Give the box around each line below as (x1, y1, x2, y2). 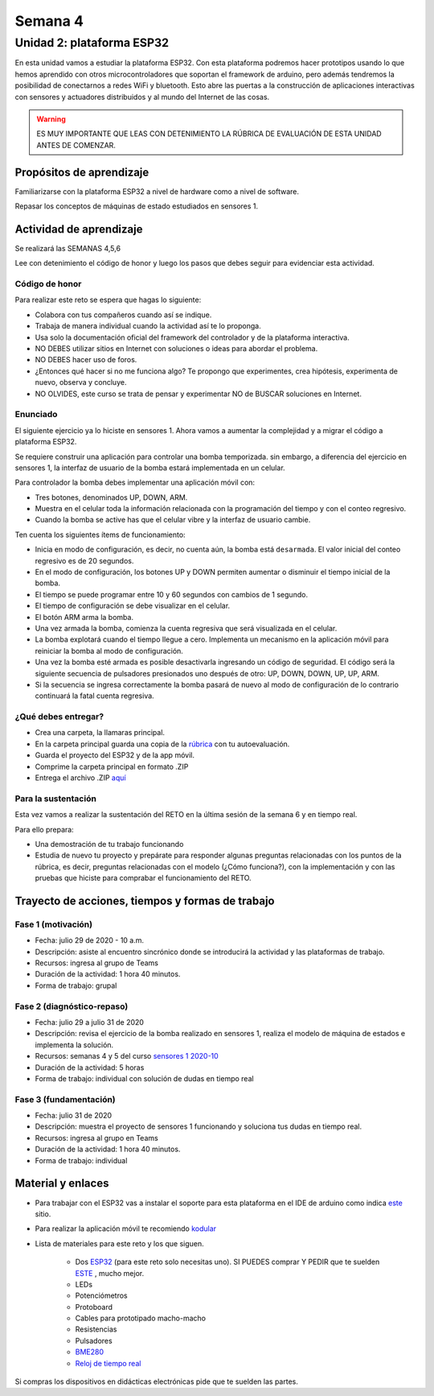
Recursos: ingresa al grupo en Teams (35, 1133, 158, 1142)
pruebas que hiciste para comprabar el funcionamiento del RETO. (35, 874, 252, 883)
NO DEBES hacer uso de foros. (35, 355, 137, 365)
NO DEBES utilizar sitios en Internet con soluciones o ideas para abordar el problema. (35, 344, 318, 353)
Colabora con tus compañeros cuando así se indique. (35, 310, 212, 320)
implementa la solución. (35, 1039, 114, 1050)
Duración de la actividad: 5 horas (35, 1063, 145, 1072)
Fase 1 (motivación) (14, 919, 92, 930)
